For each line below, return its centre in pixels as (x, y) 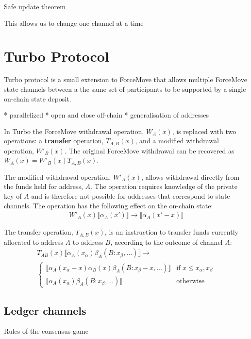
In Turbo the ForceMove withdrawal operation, (74, 131)
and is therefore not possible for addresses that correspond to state (131, 195)
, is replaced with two (204, 131)
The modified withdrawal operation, (58, 177)
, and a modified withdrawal (177, 141)
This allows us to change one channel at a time (74, 23)
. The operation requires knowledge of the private (164, 186)
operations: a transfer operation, (54, 141)
